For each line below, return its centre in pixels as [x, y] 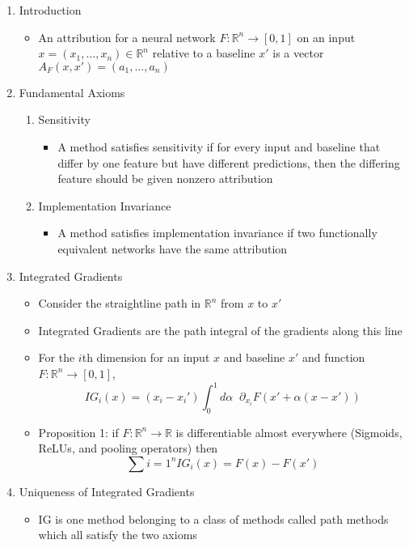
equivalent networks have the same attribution [173, 248]
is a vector [298, 53]
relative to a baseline [204, 53]
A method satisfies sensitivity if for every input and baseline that [219, 146]
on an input [326, 37]
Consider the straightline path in [120, 303]
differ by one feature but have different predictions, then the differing [229, 162]
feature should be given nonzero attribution [165, 178]
